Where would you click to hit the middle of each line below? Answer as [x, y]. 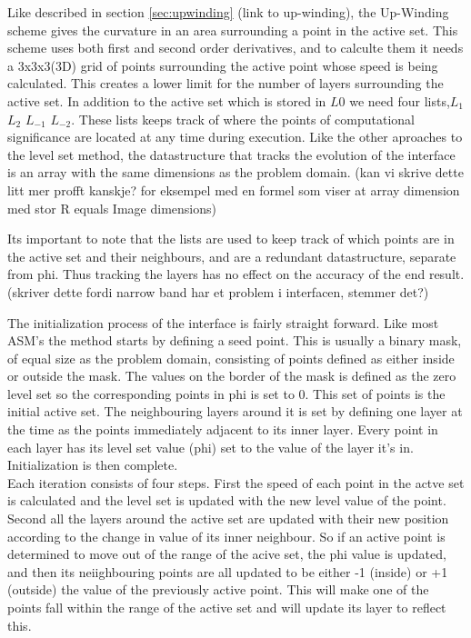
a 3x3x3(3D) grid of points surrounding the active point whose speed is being [223, 65]
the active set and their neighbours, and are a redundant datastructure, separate [232, 256]
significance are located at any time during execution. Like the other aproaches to [235, 137]
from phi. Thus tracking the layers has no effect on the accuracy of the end [216, 274]
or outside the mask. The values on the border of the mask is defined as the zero [232, 376]
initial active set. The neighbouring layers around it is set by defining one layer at [235, 411]
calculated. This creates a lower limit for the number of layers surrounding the [225, 83]
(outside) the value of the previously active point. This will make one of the [218, 589]
